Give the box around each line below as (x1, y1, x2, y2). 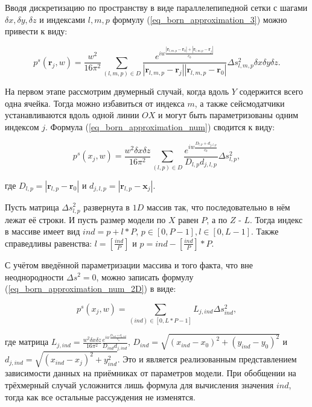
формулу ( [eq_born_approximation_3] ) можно (112, 13, 287, 25)
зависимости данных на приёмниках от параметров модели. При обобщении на (5, 367, 296, 379)
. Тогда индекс (250, 213, 303, 226)
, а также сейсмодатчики (194, 96, 285, 109)
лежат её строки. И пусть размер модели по (5, 213, 166, 226)
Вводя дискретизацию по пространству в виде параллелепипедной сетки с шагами (5, 1, 308, 13)
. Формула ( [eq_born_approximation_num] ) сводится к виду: (45, 120, 275, 133)
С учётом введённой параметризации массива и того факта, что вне (5, 258, 253, 271)
